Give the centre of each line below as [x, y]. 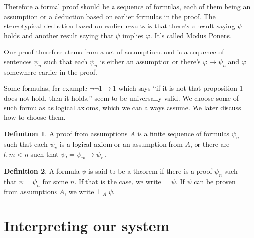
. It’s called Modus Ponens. [191, 35]
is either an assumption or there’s [150, 61]
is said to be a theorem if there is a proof [150, 171]
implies [133, 35]
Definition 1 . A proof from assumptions [66, 133]
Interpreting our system [87, 225]
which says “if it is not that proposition [178, 88]
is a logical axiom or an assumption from [121, 144]
